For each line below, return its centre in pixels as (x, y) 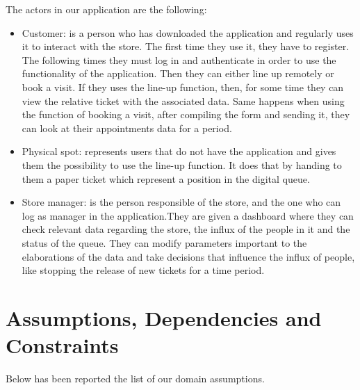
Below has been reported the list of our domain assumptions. (135, 378)
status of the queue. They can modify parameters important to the (164, 242)
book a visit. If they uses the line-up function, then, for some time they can (183, 87)
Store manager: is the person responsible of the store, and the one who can (181, 202)
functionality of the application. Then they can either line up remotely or (178, 73)
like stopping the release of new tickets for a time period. (143, 270)
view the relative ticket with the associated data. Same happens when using (183, 100)
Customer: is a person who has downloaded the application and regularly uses (188, 32)
